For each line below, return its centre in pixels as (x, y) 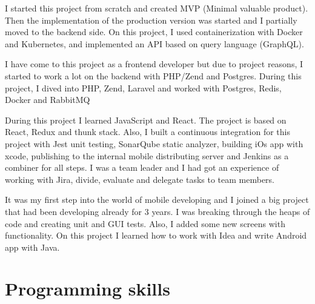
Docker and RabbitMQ (48, 100)
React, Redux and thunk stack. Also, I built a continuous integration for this (148, 132)
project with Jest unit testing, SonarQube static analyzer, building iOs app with (154, 143)
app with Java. (32, 247)
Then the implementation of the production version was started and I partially (151, 20)
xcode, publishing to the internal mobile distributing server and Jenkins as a (147, 155)
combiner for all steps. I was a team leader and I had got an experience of (142, 167)
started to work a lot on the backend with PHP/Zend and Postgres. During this (153, 75)
